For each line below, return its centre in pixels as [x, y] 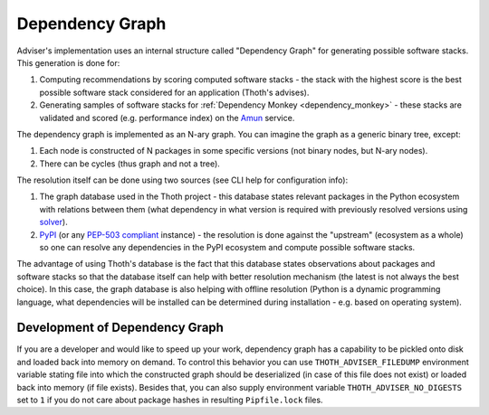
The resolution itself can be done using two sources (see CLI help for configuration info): [182, 180]
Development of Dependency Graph [120, 328]
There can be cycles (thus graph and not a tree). [130, 164]
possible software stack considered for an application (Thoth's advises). [174, 92]
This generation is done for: [68, 62]
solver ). [53, 222]
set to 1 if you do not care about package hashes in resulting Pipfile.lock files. [170, 400]
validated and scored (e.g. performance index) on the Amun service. [167, 118]
